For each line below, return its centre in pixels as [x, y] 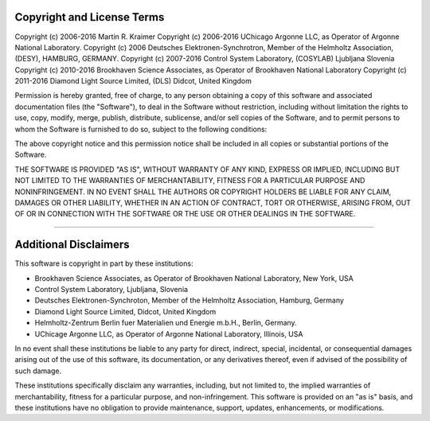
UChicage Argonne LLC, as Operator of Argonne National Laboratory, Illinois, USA [169, 333]
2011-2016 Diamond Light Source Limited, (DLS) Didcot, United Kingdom [133, 81]
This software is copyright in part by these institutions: [104, 263]
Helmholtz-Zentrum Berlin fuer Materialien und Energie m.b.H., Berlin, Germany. [166, 323]
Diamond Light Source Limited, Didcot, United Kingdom [125, 311]
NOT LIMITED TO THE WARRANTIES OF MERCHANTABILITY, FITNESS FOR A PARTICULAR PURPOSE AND [190, 181]
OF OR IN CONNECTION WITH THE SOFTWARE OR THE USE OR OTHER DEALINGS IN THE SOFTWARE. [185, 214]
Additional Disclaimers [72, 245]
